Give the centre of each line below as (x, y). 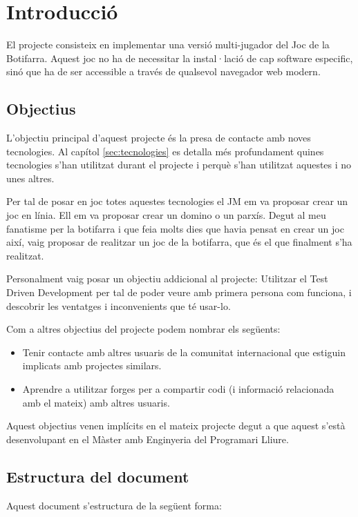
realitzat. (25, 255)
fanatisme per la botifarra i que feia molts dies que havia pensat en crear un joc (175, 228)
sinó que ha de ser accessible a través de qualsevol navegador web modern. (163, 71)
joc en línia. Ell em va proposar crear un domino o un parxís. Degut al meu (166, 215)
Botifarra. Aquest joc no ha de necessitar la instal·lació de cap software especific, (180, 58)
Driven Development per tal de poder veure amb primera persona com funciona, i (179, 292)
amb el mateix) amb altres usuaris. (96, 402)
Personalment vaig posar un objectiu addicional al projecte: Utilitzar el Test (167, 279)
